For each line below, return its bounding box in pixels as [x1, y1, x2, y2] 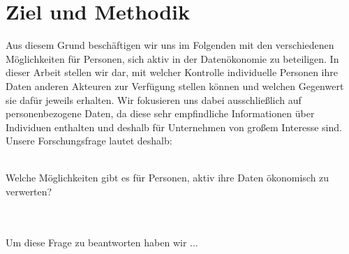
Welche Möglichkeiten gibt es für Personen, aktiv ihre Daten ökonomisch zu [6, 170, 329, 185]
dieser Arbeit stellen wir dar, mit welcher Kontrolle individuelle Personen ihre [6, 65, 338, 80]
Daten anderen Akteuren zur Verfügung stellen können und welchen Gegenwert [6, 78, 344, 93]
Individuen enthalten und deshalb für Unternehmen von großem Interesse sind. [6, 119, 342, 134]
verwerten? [6, 184, 52, 199]
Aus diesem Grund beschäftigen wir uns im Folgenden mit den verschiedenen [6, 38, 334, 52]
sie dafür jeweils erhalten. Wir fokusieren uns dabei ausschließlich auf [6, 92, 302, 107]
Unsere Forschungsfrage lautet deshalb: [6, 133, 172, 148]
